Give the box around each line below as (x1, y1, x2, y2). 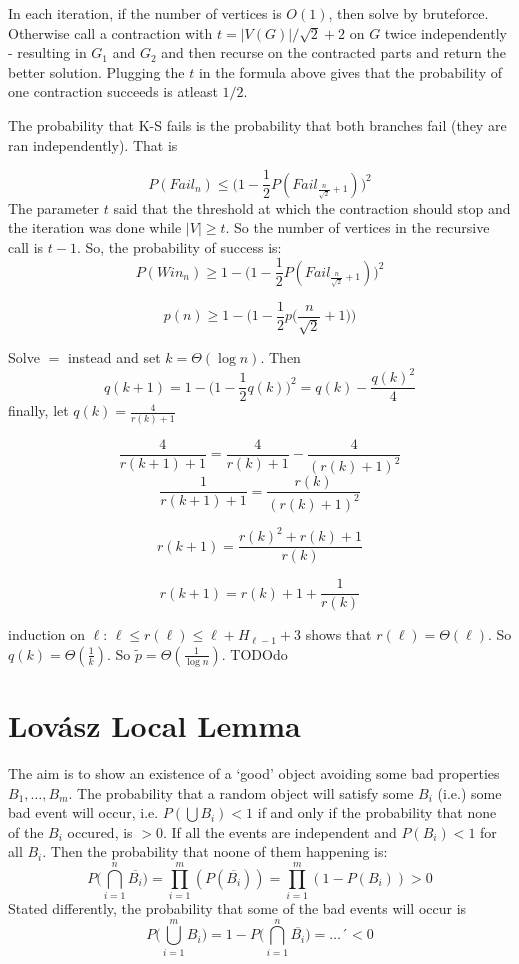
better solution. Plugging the (8, 61, 185, 82)
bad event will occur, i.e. (8, 802, 159, 823)
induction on (8, 624, 86, 645)
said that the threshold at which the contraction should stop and (113, 197, 511, 218)
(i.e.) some (437, 782, 502, 803)
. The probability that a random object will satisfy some (68, 782, 414, 803)
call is (8, 236, 44, 257)
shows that (305, 624, 372, 645)
